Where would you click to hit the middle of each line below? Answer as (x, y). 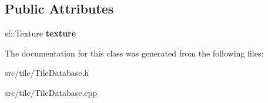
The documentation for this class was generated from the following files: (134, 53)
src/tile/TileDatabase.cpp (51, 92)
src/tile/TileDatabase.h (47, 73)
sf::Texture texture (41, 33)
